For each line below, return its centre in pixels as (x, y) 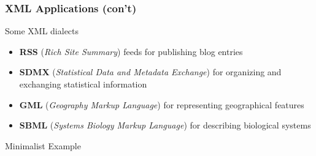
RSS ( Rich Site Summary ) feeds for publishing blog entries (131, 51)
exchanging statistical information (83, 84)
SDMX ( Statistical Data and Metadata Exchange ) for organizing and (150, 72)
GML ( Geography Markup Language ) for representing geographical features (162, 104)
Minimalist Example (43, 145)
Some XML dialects (42, 31)
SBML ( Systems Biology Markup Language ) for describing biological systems (165, 125)
